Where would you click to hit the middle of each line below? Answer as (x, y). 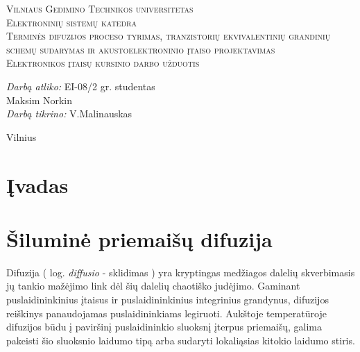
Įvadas (37, 184)
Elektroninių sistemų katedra (71, 22)
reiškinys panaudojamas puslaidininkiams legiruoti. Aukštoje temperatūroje (166, 313)
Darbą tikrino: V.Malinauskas (69, 114)
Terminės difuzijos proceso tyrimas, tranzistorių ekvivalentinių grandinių (169, 36)
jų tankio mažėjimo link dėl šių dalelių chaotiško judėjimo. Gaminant (153, 286)
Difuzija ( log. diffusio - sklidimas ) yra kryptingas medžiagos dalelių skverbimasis (181, 272)
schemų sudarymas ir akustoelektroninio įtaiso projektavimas (141, 49)
